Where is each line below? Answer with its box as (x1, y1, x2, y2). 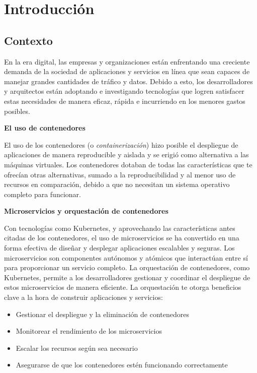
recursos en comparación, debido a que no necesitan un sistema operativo (4, 179, 230, 190)
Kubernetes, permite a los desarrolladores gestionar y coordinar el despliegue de (4, 272, 250, 282)
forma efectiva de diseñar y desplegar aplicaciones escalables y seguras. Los (4, 242, 235, 253)
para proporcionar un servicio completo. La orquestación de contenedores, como (4, 262, 250, 273)
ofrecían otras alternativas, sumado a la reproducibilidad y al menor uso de (4, 169, 236, 179)
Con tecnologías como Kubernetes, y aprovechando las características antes (4, 222, 235, 233)
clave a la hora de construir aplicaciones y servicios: (4, 292, 163, 302)
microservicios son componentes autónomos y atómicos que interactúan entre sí (4, 252, 248, 263)
